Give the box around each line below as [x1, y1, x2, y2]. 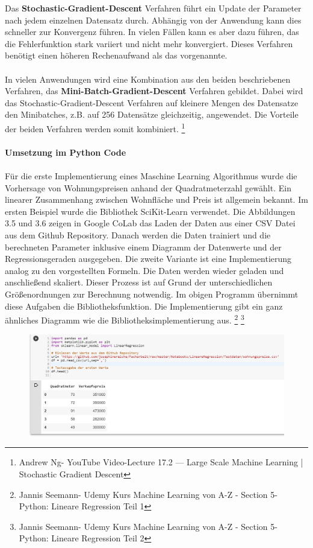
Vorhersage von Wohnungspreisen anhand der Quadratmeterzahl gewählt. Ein [5, 181, 291, 194]
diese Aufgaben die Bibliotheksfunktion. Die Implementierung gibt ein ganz [5, 299, 283, 312]
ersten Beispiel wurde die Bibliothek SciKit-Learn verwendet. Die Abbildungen [5, 205, 296, 217]
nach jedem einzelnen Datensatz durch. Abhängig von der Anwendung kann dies [5, 13, 302, 26]
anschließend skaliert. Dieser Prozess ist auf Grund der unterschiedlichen [5, 276, 273, 288]
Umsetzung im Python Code [5, 145, 126, 158]
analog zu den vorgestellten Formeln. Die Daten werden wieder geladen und [5, 264, 284, 276]
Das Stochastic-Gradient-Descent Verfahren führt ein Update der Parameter [5, 2, 302, 14]
